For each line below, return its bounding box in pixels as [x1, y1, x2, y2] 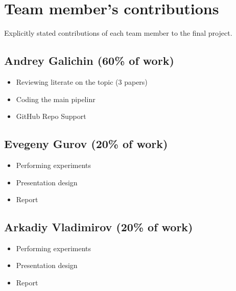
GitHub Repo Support [16, 111, 86, 122]
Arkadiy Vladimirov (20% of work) [4, 219, 193, 235]
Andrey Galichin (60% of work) [4, 53, 174, 68]
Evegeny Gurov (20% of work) [4, 136, 168, 152]
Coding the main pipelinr [16, 93, 96, 104]
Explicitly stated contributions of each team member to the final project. [4, 28, 232, 38]
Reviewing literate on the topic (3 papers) [16, 76, 148, 87]
